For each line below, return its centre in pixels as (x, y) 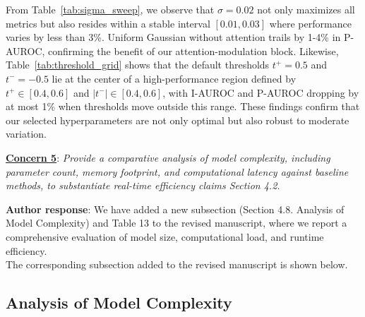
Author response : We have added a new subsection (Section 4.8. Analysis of (175, 209)
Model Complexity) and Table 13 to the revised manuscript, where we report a (176, 223)
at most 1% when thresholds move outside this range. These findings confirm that (183, 106)
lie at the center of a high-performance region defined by (174, 78)
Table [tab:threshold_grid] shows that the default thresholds (138, 65)
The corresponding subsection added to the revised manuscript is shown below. (177, 264)
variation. (26, 134)
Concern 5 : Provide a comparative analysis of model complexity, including (168, 157)
